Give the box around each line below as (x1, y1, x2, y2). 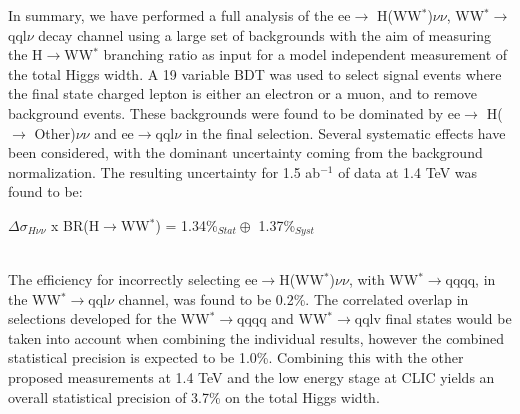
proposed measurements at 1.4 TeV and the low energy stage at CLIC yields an (8, 366, 495, 387)
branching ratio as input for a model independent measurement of (103, 44, 508, 65)
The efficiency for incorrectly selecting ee (8, 268, 258, 289)
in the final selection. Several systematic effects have (185, 122, 506, 143)
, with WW (348, 268, 419, 289)
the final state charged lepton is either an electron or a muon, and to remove (8, 83, 477, 104)
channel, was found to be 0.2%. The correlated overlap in (118, 288, 469, 309)
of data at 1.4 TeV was (338, 161, 478, 182)
